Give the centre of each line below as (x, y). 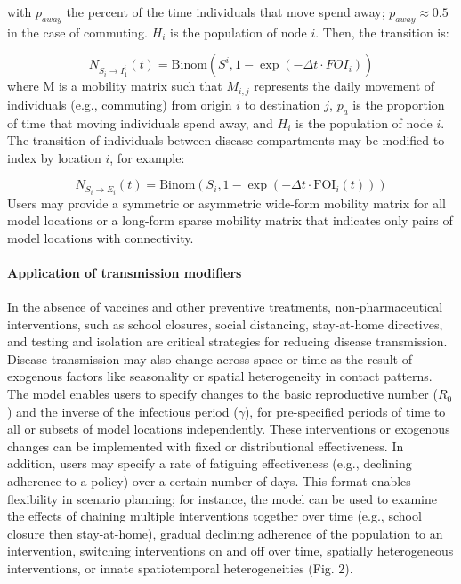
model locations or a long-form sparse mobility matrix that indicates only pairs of (230, 220)
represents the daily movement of (344, 86)
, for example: (147, 157)
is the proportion (399, 104)
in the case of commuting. (77, 32)
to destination (282, 104)
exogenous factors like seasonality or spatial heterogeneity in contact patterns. (220, 376)
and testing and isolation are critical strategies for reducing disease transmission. (227, 341)
